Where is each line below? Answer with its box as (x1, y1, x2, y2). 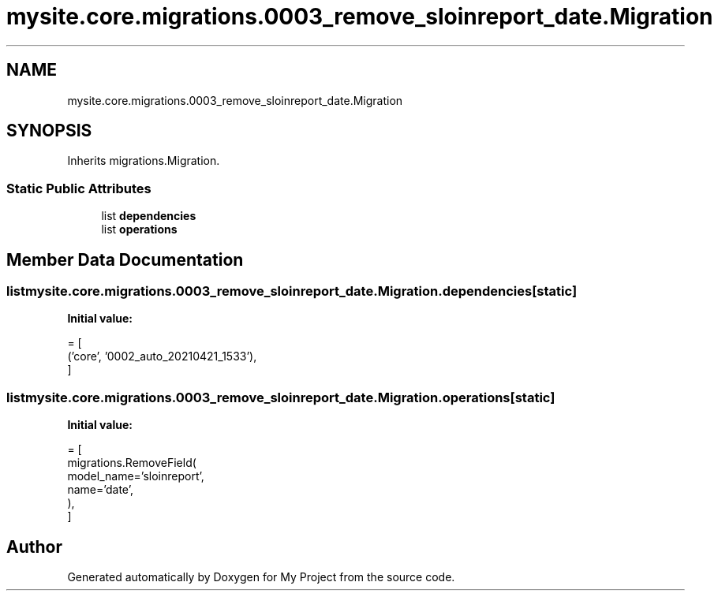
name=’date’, (67, 483, 133, 497)
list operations (101, 222, 178, 237)
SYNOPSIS (6, 121, 92, 141)
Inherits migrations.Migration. (67, 154, 220, 168)
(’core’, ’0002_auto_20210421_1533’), (67, 349, 257, 364)
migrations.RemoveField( (67, 456, 196, 470)
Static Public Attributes (6, 180, 151, 196)
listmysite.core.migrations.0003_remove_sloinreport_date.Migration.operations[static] (6, 389, 555, 405)
